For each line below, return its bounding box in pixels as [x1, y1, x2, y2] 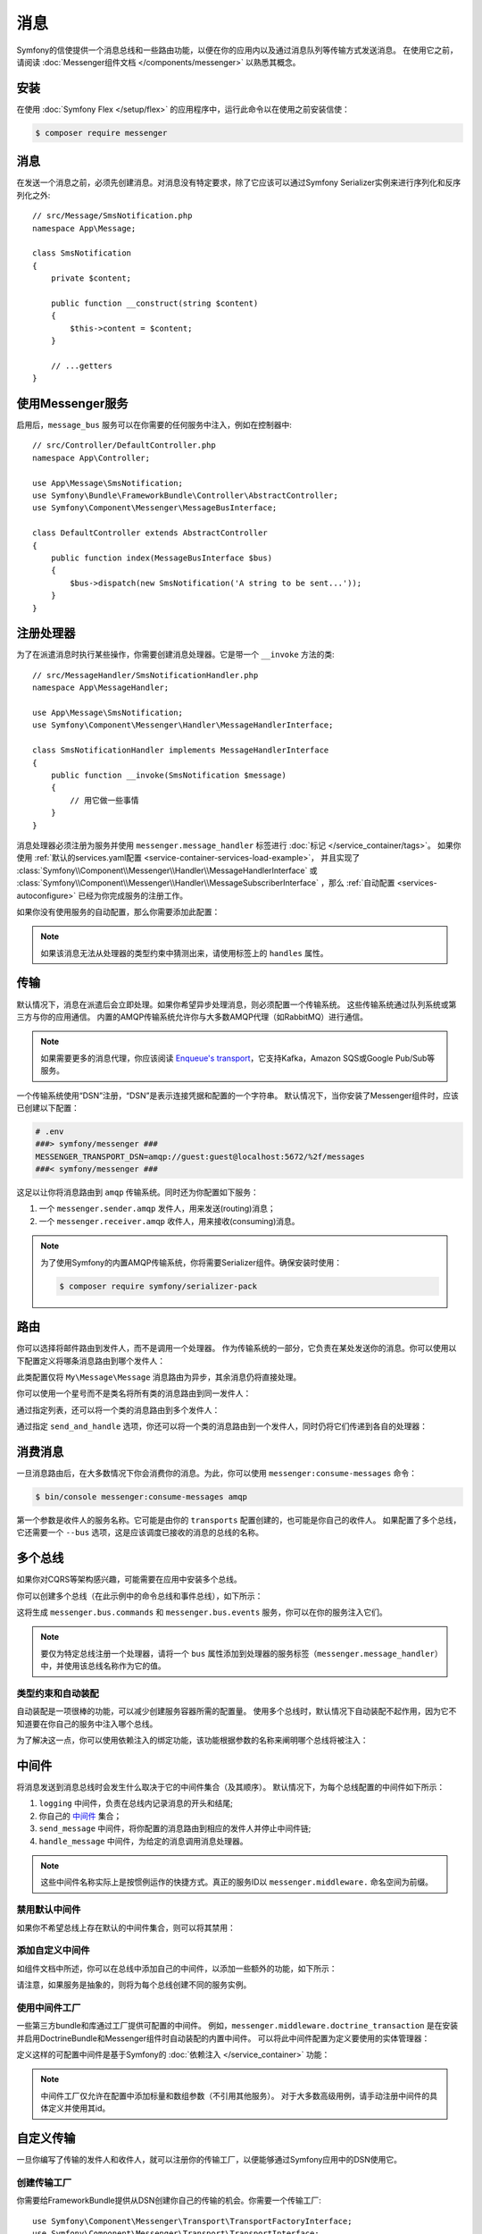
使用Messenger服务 [16, 396, 129, 411]
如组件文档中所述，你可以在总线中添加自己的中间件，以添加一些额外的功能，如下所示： [16, 1962, 337, 1974]
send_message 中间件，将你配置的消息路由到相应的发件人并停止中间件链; [38, 1823, 312, 1834]
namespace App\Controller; [32, 452, 151, 463]
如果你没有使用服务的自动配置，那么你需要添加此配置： [16, 906, 220, 917]
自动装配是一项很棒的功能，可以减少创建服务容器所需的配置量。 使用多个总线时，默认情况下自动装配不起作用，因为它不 [16, 1706, 457, 1717]
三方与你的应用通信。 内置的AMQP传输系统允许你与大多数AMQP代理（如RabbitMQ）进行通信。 [16, 1011, 369, 1022]
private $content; [50, 273, 132, 283]
